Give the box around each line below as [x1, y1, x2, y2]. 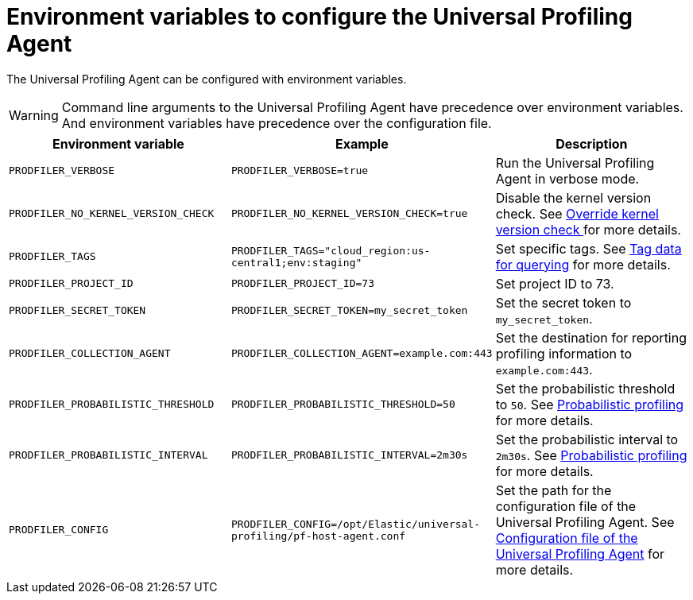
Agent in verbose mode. [495, 170, 640, 187]
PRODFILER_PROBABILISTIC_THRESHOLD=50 [230, 398, 455, 411]
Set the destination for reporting [495, 329, 687, 346]
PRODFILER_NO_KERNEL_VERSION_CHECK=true [230, 207, 468, 220]
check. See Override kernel [495, 205, 659, 222]
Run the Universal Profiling [495, 154, 655, 171]
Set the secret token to [495, 294, 632, 311]
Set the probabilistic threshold [495, 380, 676, 397]
